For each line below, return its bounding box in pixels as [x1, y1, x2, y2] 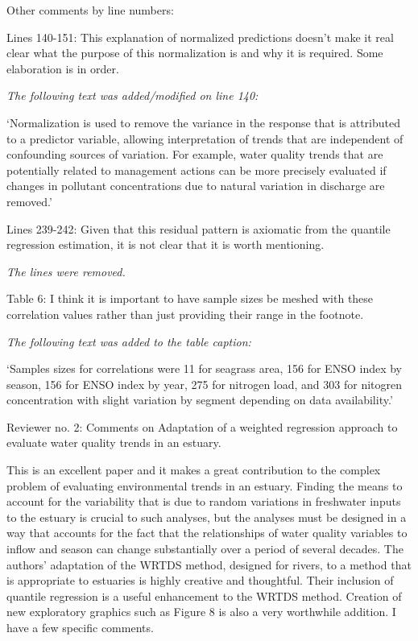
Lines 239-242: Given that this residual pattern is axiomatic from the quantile [6, 220, 391, 237]
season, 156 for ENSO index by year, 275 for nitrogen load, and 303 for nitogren [6, 375, 403, 392]
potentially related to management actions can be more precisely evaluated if [6, 161, 387, 178]
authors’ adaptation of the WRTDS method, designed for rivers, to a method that [6, 556, 412, 573]
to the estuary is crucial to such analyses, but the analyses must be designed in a [6, 508, 407, 525]
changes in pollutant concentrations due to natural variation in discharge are [6, 177, 385, 194]
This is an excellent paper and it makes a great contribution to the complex [6, 461, 381, 478]
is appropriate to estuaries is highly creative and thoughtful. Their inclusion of [6, 572, 394, 589]
